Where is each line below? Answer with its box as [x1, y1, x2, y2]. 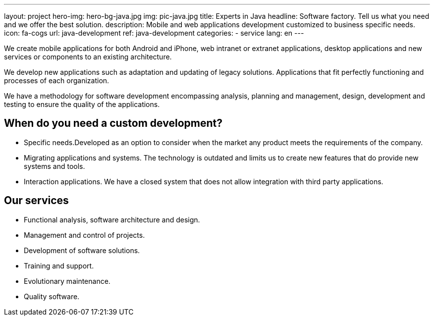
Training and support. [24, 261, 94, 270]
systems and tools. [24, 161, 85, 170]
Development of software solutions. [24, 246, 140, 255]
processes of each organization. [4, 76, 109, 85]
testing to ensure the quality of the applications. [4, 100, 160, 108]
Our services [4, 194, 69, 207]
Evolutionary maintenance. [24, 276, 110, 285]
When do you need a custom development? [4, 117, 222, 130]
